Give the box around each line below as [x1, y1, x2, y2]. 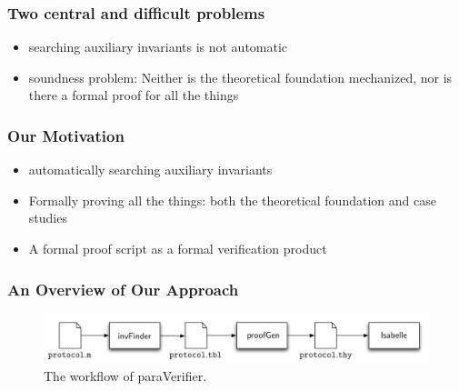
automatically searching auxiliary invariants [28, 160, 273, 179]
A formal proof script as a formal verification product [28, 239, 327, 257]
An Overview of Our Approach [7, 277, 239, 300]
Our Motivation [7, 124, 125, 146]
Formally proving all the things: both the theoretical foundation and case [28, 190, 436, 209]
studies [28, 208, 67, 227]
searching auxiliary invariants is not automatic [28, 37, 288, 56]
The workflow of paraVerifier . [44, 366, 207, 386]
